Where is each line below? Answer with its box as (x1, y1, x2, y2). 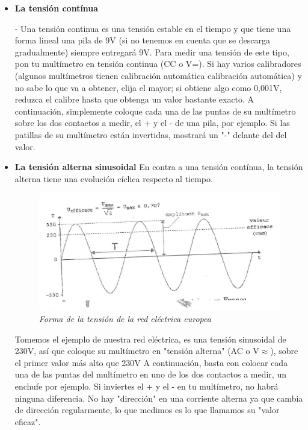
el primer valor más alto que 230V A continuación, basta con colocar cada (14, 356, 288, 368)
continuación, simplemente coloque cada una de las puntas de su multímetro (14, 104, 296, 117)
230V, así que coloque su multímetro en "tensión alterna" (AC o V (14, 344, 259, 357)
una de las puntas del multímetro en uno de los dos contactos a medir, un (14, 368, 286, 381)
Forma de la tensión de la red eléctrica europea (38, 312, 211, 325)
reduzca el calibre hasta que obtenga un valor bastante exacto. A (14, 93, 254, 106)
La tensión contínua (14, 2, 99, 14)
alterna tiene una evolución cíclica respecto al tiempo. (14, 172, 213, 185)
